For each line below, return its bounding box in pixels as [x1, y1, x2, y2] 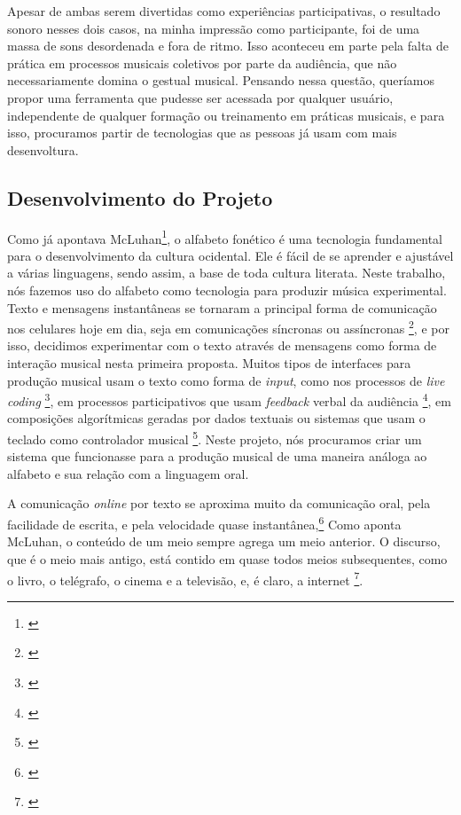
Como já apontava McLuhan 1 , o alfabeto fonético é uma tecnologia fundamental [7, 226, 443, 247]
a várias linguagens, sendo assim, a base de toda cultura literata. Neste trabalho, [7, 263, 446, 282]
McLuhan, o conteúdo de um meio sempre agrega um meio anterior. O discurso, [7, 532, 441, 551]
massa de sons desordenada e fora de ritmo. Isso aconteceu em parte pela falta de [7, 36, 449, 55]
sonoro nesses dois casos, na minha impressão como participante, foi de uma [7, 19, 420, 37]
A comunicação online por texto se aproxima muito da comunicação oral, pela [7, 494, 431, 513]
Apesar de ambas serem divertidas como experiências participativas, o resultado [7, 2, 441, 20]
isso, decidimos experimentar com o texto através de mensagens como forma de [7, 336, 437, 355]
